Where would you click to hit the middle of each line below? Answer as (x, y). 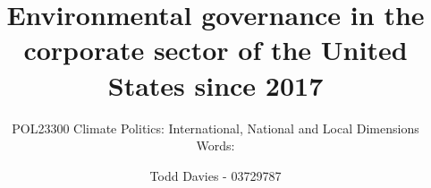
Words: (215, 145)
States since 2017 (215, 85)
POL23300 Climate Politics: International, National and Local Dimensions (215, 128)
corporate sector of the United (215, 50)
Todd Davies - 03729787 (215, 175)
